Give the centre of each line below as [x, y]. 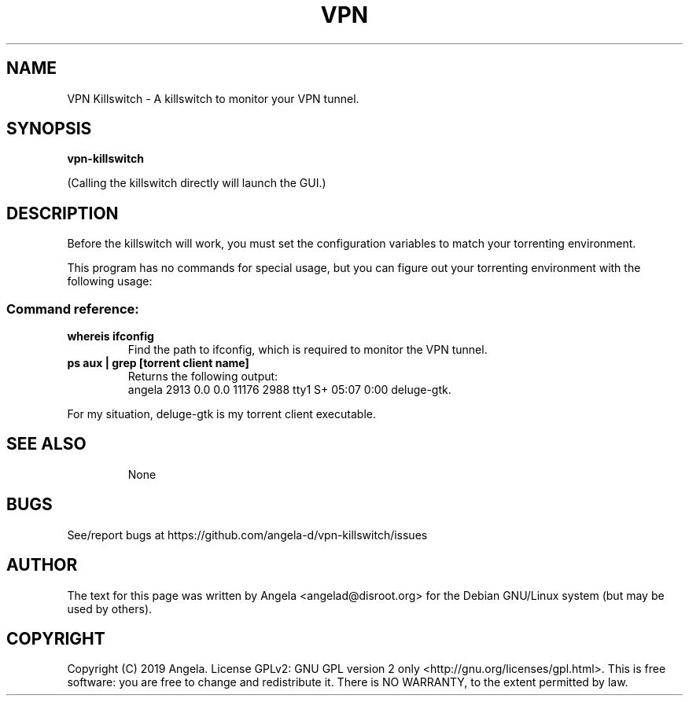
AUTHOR [42, 565]
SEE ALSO [46, 444]
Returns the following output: [203, 377]
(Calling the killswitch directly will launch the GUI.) [197, 183]
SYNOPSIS [49, 129]
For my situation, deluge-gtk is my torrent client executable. [221, 414]
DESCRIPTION [63, 213]
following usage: [110, 281]
